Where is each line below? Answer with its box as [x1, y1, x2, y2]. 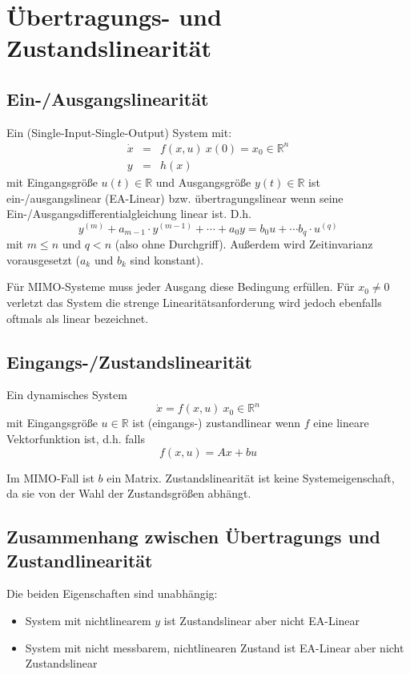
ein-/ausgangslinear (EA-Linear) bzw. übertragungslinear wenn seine [6, 189, 344, 206]
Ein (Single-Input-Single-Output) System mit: [6, 123, 232, 140]
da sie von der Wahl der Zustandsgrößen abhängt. [6, 485, 251, 502]
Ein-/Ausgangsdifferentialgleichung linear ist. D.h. [6, 205, 252, 222]
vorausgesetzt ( [6, 251, 80, 268]
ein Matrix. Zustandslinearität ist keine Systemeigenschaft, [107, 469, 395, 486]
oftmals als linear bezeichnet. [6, 309, 149, 326]
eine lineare [313, 414, 369, 431]
